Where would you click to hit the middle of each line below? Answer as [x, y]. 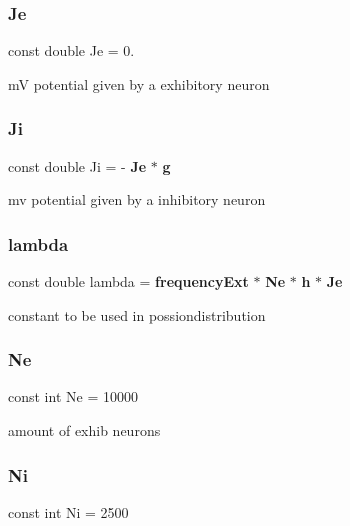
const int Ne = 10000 [73, 396]
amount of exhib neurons [84, 430]
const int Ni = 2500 [68, 511]
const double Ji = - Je [77, 165]
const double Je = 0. [71, 50]
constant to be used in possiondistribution [137, 314]
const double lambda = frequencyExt [128, 281]
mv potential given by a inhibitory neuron [137, 199]
